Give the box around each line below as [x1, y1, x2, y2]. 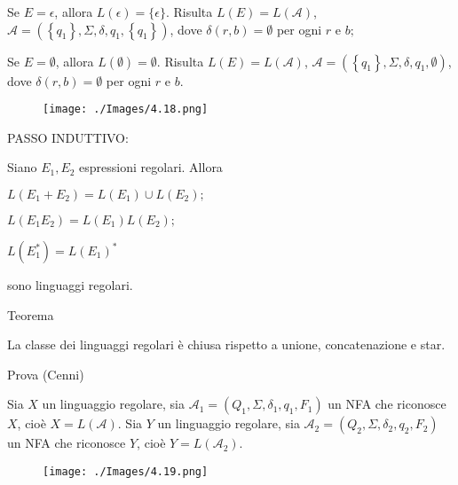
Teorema [7, 305, 54, 324]
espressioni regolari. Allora [79, 158, 223, 176]
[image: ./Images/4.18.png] [43, 103, 209, 116]
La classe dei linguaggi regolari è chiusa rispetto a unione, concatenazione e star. [7, 335, 446, 354]
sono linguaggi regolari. [7, 276, 133, 294]
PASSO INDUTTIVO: [7, 128, 129, 146]
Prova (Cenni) [7, 364, 84, 383]
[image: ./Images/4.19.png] [43, 465, 209, 478]
